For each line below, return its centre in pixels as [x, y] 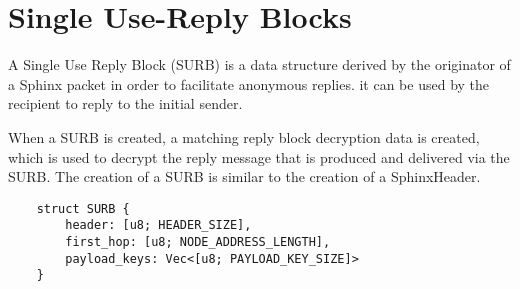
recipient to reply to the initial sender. [125, 103]
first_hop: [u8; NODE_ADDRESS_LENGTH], [198, 242]
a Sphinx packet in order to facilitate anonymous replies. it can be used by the [249, 83]
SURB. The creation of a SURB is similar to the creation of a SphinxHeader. [244, 176]
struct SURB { [83, 208]
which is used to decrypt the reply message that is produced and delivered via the [259, 156]
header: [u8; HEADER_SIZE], [158, 225]
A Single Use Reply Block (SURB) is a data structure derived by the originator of [259, 64]
